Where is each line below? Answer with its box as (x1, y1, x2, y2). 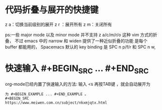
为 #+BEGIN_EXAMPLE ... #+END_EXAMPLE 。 (5, 92, 89, 97)
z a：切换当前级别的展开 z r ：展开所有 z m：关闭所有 (5, 21, 113, 27)
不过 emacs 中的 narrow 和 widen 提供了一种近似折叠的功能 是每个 (14, 37, 148, 44)
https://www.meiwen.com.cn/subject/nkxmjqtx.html (5, 100, 108, 105)
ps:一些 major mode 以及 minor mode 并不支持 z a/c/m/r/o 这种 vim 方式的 (5, 32, 153, 37)
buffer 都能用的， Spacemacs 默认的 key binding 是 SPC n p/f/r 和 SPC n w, (5, 44, 156, 50)
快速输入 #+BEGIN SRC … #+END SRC (5, 63, 149, 75)
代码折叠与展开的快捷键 (5, 4, 99, 16)
